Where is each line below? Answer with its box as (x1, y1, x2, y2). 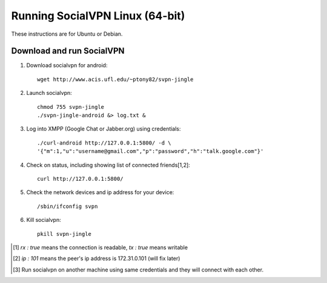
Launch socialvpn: (26, 89, 72, 97)
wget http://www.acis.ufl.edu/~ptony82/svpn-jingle (37, 76, 194, 83)
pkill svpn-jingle (37, 230, 92, 237)
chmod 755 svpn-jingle (37, 103, 105, 110)
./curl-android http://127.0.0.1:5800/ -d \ (37, 139, 172, 146)
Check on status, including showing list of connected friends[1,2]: (26, 161, 190, 169)
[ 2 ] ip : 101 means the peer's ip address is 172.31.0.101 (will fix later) (13, 255, 180, 262)
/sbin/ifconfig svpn (37, 203, 98, 210)
